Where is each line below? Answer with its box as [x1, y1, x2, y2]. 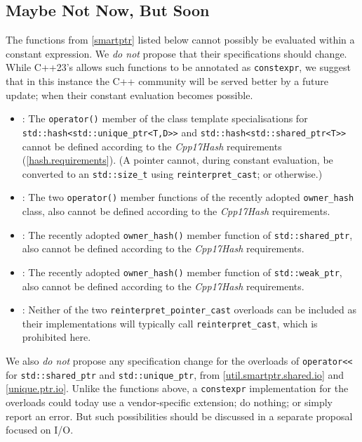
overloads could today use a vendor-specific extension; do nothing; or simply [6, 395, 333, 410]
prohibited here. [22, 330, 91, 344]
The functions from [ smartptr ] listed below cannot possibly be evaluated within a [6, 32, 355, 47]
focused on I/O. [6, 422, 74, 437]
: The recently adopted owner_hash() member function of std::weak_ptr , [22, 264, 342, 279]
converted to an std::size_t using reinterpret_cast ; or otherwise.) [22, 166, 323, 181]
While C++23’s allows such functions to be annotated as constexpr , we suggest [6, 60, 351, 74]
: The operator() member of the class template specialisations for [22, 111, 308, 126]
